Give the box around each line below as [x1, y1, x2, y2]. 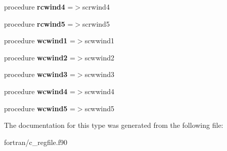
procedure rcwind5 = [4, 18, 73, 29]
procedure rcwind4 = [4, 2, 73, 12]
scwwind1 [84, 35, 115, 46]
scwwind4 [84, 86, 115, 96]
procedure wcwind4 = [4, 86, 75, 96]
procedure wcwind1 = [4, 35, 75, 46]
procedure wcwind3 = [4, 69, 75, 80]
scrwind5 [82, 18, 110, 29]
